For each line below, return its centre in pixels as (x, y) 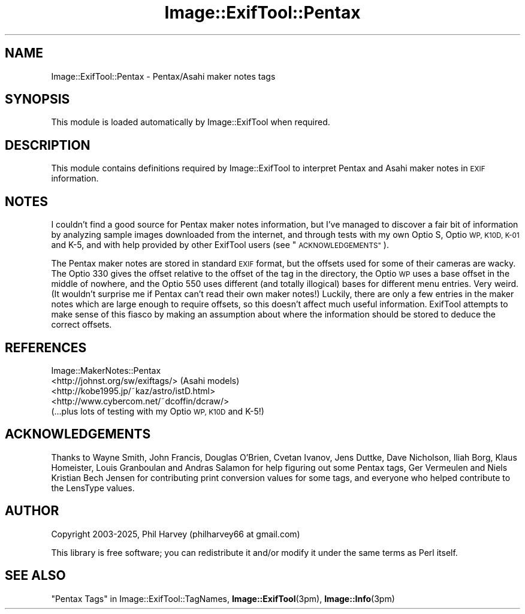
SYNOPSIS (37, 99)
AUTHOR (32, 511)
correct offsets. (82, 325)
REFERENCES (46, 347)
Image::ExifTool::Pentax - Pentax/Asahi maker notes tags (163, 76)
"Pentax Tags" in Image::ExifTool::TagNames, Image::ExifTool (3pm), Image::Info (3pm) (223, 598)
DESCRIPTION (48, 145)
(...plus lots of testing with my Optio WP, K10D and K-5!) (158, 411)
